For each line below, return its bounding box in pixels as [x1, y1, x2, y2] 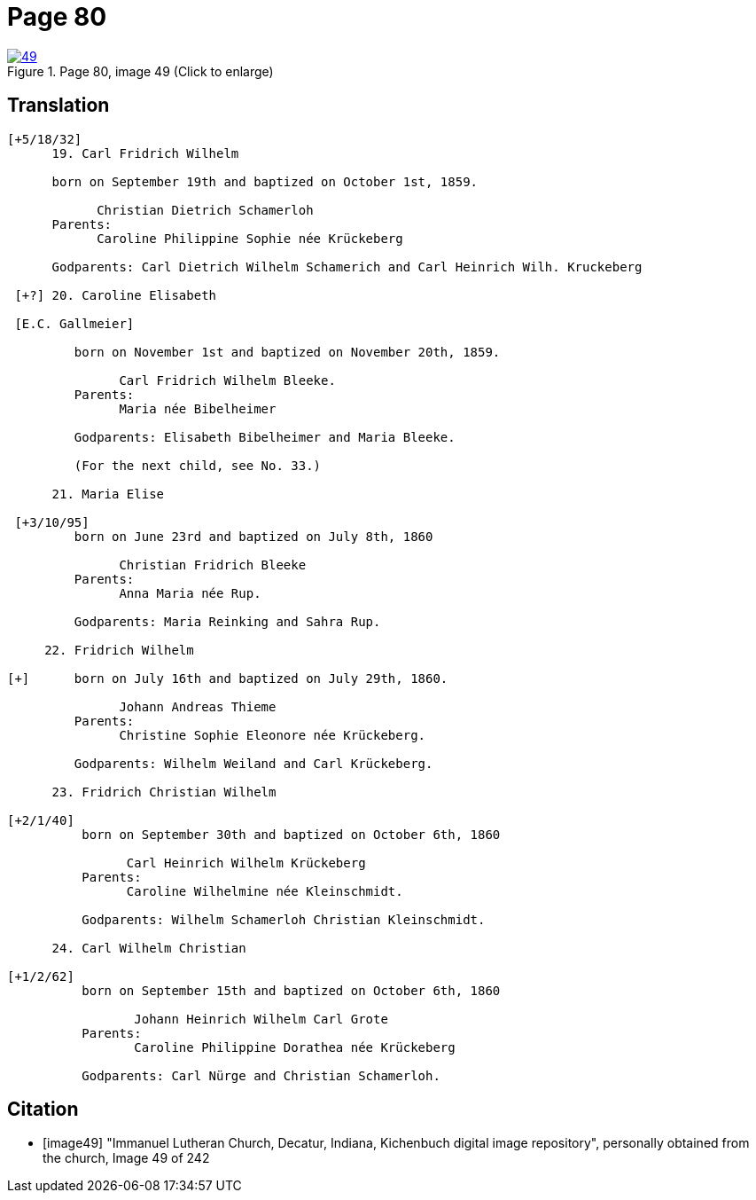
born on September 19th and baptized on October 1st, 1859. [51, 174, 479, 189]
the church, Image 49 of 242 [43, 1150, 210, 1166]
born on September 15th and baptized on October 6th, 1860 [82, 983, 501, 998]
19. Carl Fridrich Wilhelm [51, 145, 239, 161]
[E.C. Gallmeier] [14, 316, 135, 331]
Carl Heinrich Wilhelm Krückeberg [126, 855, 366, 870]
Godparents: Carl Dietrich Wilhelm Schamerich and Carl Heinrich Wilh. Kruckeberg [51, 259, 643, 274]
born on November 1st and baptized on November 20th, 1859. [74, 344, 501, 359]
